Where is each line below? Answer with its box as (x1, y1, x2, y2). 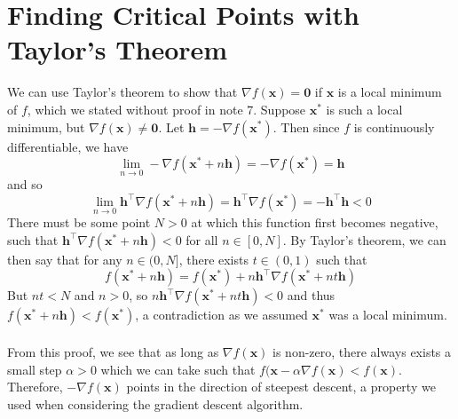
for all (186, 230, 218, 249)
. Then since (272, 117, 340, 136)
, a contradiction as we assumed (135, 305, 308, 324)
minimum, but (7, 117, 85, 136)
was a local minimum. (328, 305, 447, 324)
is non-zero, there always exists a (272, 342, 452, 360)
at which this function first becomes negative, (191, 213, 438, 232)
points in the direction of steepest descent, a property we (126, 377, 436, 396)
